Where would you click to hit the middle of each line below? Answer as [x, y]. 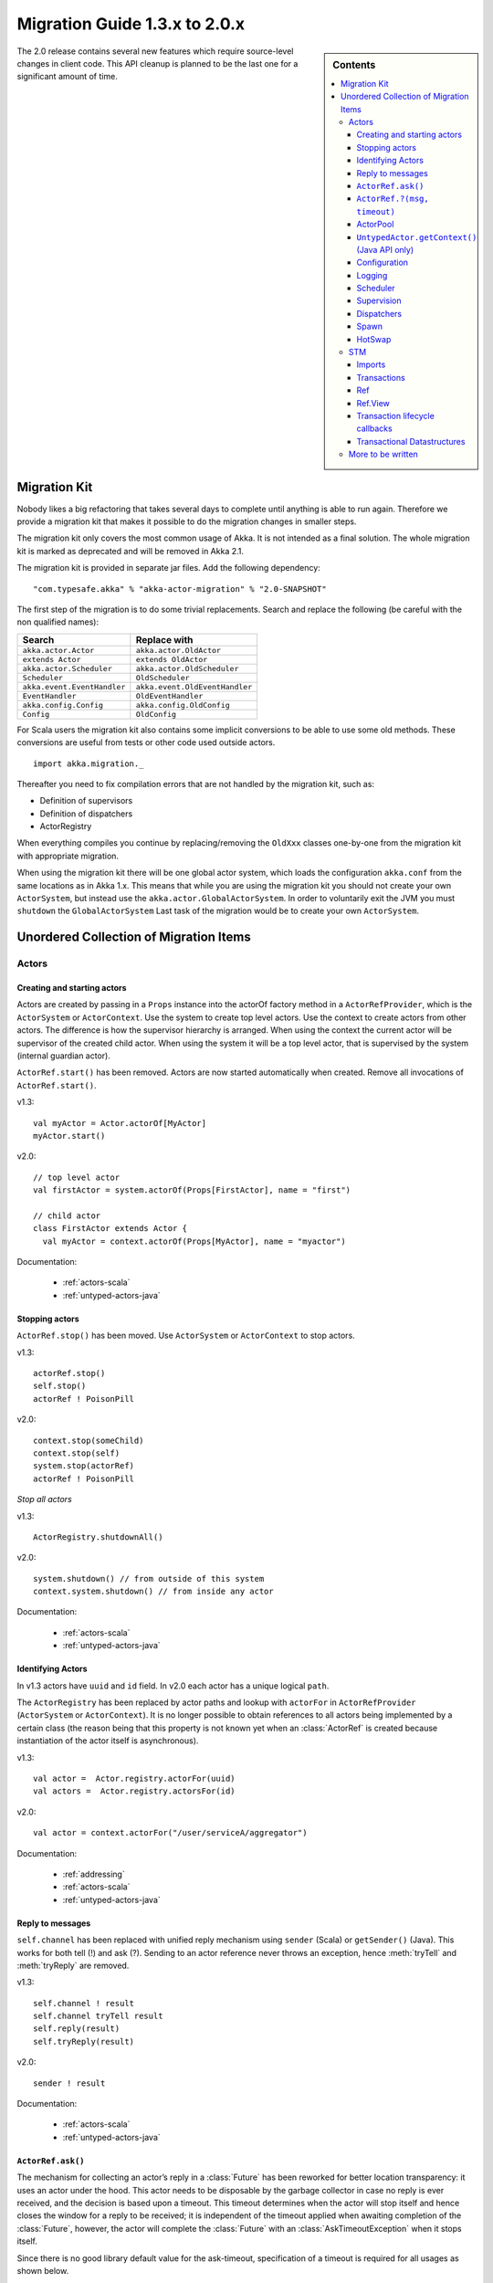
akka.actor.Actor [58, 650]
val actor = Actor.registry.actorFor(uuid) [135, 1778]
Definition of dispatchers [86, 814]
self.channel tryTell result [98, 2016]
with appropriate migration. [68, 856]
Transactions [381, 377]
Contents [354, 65]
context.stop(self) [77, 1453]
